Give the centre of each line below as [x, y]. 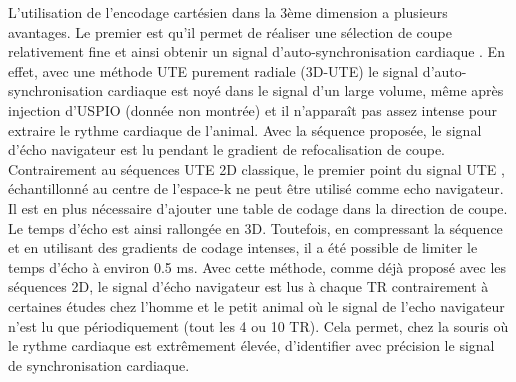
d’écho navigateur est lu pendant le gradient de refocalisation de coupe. [227, 149]
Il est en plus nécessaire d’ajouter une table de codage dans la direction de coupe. [258, 207]
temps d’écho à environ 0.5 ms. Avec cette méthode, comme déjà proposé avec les [257, 266]
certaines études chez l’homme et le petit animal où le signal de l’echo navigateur [256, 305]
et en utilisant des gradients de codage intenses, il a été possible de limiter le [243, 247]
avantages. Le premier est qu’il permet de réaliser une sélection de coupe [230, 31]
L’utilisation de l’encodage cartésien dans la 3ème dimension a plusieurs [228, 12]
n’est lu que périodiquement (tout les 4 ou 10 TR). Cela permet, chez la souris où [258, 325]
